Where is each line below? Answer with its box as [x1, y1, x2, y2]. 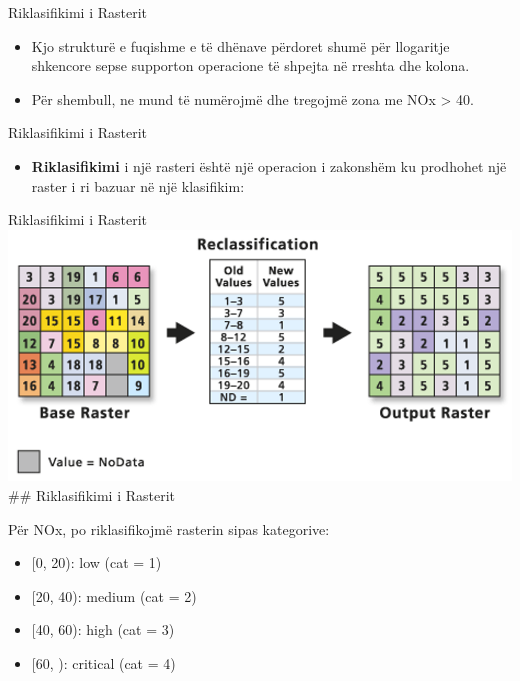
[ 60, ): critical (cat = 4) [31, 653, 176, 674]
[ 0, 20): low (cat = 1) [31, 552, 162, 573]
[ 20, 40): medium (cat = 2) [31, 585, 197, 606]
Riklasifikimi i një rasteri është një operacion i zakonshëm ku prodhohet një [31, 155, 507, 176]
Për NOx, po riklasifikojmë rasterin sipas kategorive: [8, 518, 330, 539]
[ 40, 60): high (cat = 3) [31, 619, 175, 640]
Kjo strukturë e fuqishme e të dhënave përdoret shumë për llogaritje [31, 35, 450, 56]
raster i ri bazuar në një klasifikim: [31, 175, 245, 196]
